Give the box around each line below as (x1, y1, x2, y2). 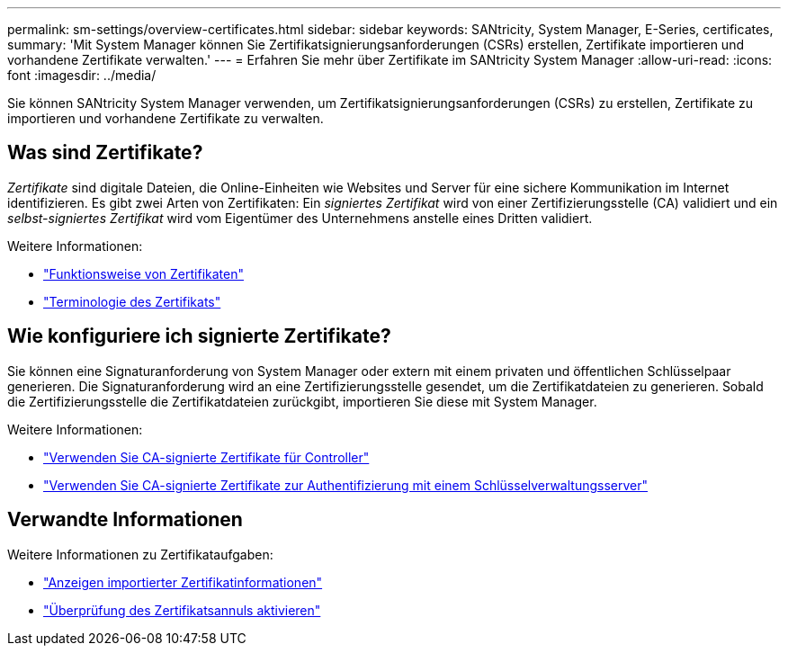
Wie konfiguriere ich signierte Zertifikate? (7, 325, 391, 348)
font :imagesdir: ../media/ (7, 67, 157, 83)
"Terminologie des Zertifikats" (43, 293, 221, 309)
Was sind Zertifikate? (7, 141, 203, 165)
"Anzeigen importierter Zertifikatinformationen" (43, 574, 323, 590)
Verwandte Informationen (7, 508, 243, 532)
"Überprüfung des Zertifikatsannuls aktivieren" (43, 602, 321, 618)
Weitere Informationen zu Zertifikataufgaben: (7, 546, 273, 562)
